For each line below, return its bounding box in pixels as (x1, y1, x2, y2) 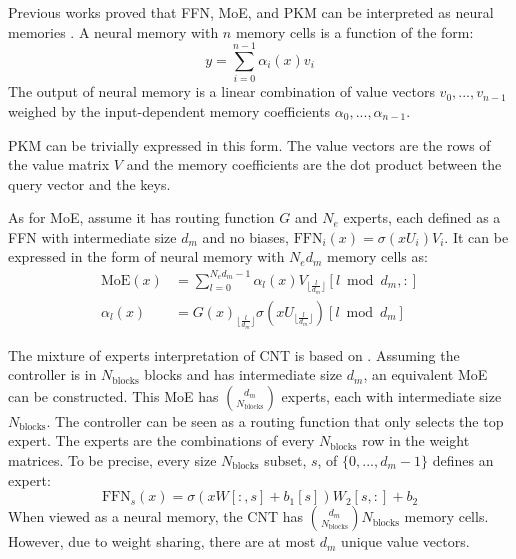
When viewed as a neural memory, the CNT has (8, 506, 303, 527)
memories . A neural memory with (8, 21, 219, 42)
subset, (264, 450, 307, 471)
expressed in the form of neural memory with (8, 246, 285, 267)
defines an (432, 450, 494, 471)
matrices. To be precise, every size (8, 450, 217, 471)
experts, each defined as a (343, 207, 501, 228)
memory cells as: (327, 246, 428, 267)
